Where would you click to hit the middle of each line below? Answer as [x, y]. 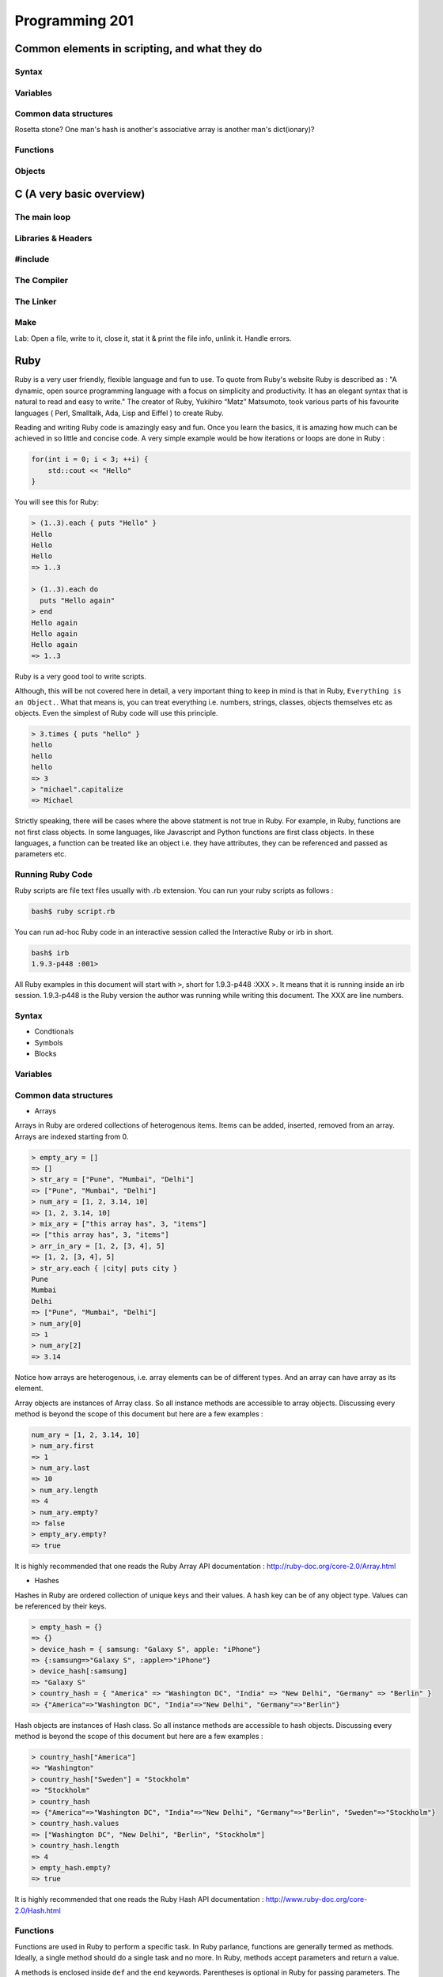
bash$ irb [50, 953]
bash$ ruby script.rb [73, 911]
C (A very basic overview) [80, 194]
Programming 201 [74, 21]
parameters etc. [40, 854]
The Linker [36, 301]
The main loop [43, 217]
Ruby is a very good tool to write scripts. [80, 676]
